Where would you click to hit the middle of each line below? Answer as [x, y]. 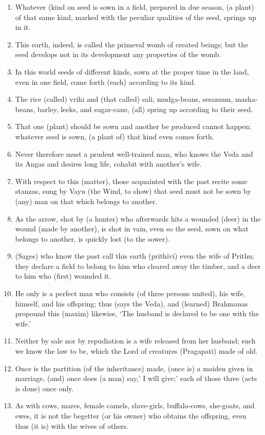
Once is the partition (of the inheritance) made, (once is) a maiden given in [134, 368]
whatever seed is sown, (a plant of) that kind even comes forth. [115, 136]
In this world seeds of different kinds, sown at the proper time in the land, [132, 71]
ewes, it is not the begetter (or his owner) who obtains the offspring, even [131, 415]
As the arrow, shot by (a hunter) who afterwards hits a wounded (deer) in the [138, 218]
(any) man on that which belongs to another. [86, 201]
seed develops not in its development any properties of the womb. [118, 54]
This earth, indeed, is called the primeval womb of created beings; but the [132, 44]
